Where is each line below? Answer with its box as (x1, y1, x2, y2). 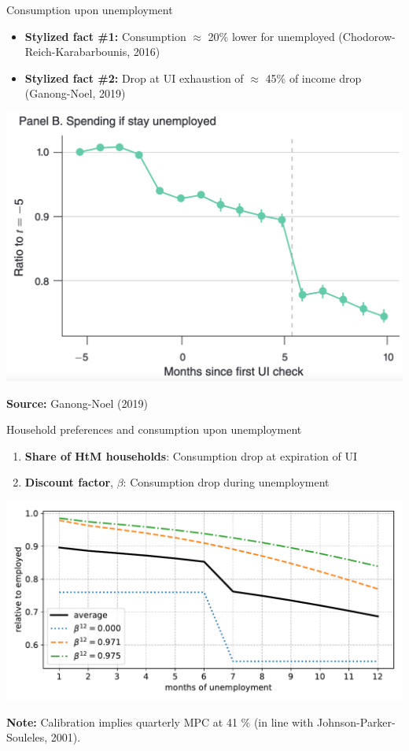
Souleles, (6, 729, 48, 745)
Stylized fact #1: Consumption (24, 28, 186, 44)
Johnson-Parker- (317, 713, 396, 730)
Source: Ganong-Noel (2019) (6, 394, 149, 411)
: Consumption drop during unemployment (123, 474, 330, 490)
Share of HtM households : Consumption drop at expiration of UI (24, 447, 358, 464)
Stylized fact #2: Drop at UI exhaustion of (24, 69, 244, 86)
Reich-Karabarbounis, (24, 43, 131, 60)
